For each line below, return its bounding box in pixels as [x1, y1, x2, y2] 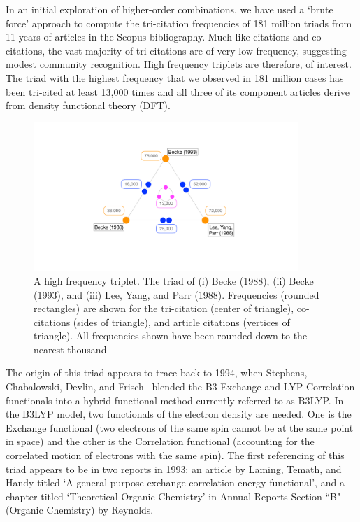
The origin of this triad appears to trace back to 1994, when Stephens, [6, 365, 308, 380]
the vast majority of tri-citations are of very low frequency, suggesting [48, 43, 347, 57]
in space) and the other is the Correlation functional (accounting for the [6, 434, 315, 449]
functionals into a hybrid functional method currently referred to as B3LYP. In [6, 393, 344, 407]
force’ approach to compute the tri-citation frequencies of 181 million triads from [6, 15, 352, 30]
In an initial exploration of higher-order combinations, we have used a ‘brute [6, 2, 333, 16]
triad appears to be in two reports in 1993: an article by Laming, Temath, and [6, 461, 342, 476]
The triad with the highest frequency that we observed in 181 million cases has [6, 70, 344, 85]
